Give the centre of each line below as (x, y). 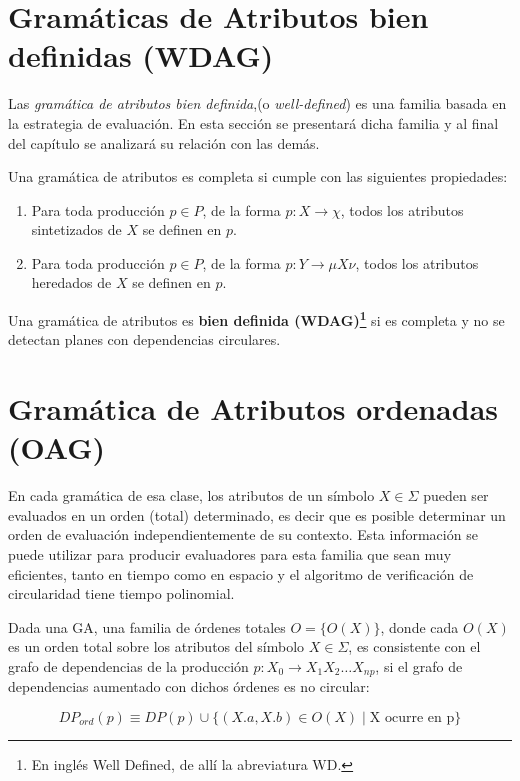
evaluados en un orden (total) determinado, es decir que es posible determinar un (257, 514)
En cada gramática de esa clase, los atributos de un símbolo (191, 495)
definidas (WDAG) (141, 55)
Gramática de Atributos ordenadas (253, 408)
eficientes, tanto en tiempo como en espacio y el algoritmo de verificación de (241, 573)
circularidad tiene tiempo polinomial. (121, 593)
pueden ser (456, 495)
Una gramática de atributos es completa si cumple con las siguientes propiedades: (258, 176)
